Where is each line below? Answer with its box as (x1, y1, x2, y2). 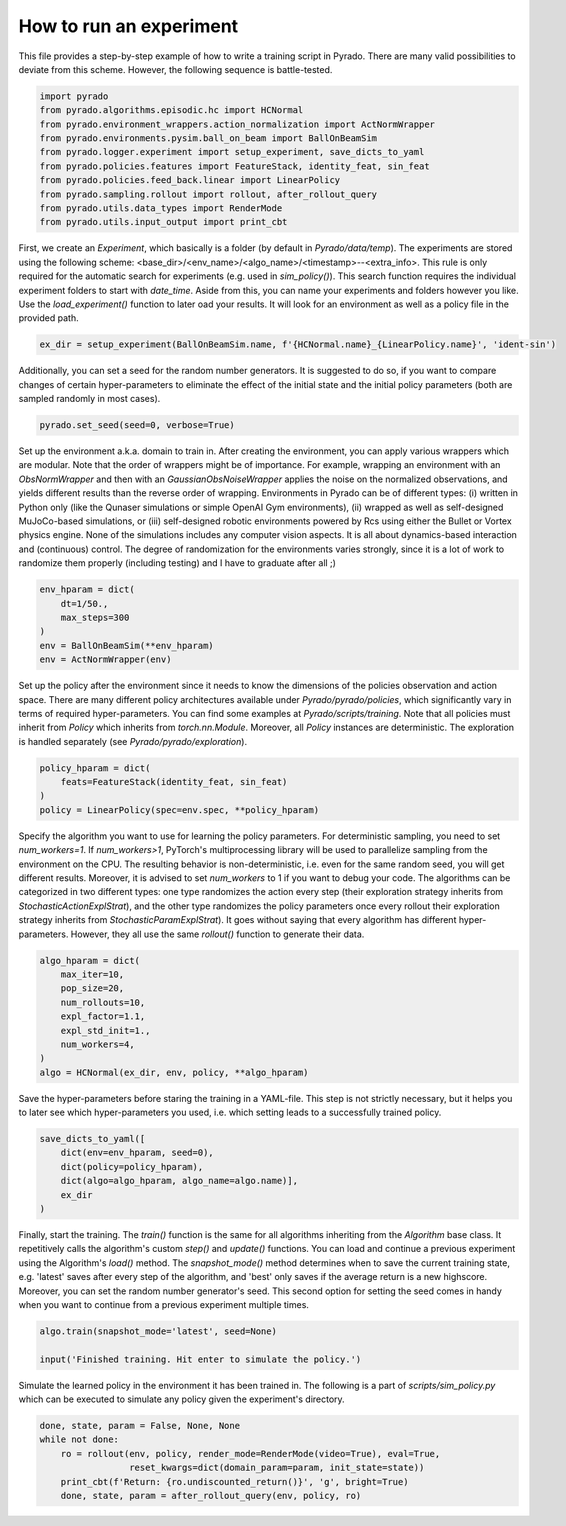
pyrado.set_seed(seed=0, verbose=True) (39, 420, 235, 431)
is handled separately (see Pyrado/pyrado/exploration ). (18, 735, 248, 747)
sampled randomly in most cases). (18, 393, 161, 405)
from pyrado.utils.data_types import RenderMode (39, 203, 283, 214)
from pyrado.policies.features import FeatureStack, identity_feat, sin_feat (39, 160, 430, 172)
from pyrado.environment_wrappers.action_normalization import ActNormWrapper (39, 118, 435, 130)
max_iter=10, (60, 968, 125, 980)
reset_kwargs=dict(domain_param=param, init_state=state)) (128, 1462, 425, 1474)
